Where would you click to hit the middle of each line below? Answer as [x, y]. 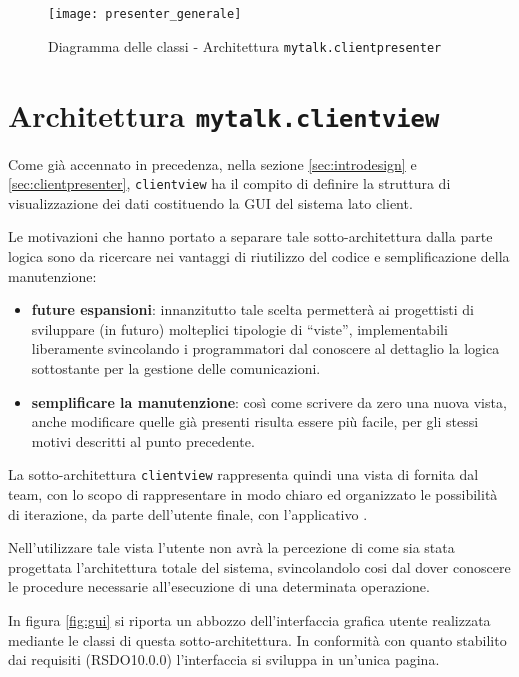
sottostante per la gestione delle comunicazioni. [176, 367]
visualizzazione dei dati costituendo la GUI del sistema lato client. [210, 202]
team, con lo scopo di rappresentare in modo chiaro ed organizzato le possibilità [253, 494]
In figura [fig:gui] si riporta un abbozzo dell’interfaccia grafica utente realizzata [249, 619]
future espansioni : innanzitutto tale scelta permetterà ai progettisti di [252, 309]
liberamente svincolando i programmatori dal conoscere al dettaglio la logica [265, 348]
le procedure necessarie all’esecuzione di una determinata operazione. [219, 586]
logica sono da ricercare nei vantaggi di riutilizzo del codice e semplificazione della [259, 256]
